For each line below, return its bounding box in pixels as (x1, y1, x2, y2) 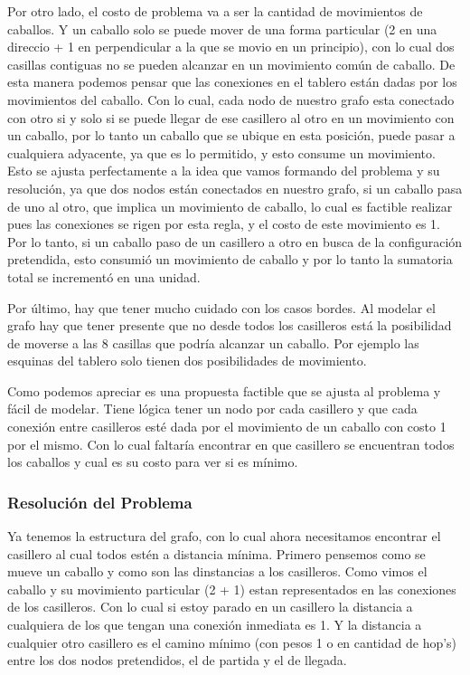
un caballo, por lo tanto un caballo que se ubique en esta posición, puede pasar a (7, 126, 456, 145)
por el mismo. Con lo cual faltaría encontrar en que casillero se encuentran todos (7, 434, 455, 453)
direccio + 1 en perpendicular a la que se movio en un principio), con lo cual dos (7, 37, 455, 56)
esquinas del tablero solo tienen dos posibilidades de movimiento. (7, 351, 367, 370)
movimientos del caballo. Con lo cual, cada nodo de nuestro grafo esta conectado (7, 90, 455, 109)
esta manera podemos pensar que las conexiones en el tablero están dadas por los (7, 72, 457, 91)
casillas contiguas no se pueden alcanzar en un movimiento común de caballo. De (7, 54, 456, 73)
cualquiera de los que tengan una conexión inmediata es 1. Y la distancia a (7, 615, 422, 634)
